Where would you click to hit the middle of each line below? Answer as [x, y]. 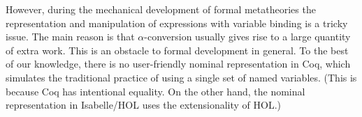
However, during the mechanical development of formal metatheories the [161, 9]
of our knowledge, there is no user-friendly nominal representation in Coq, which [178, 64]
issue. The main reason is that [70, 37]
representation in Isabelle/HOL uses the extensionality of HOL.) [144, 105]
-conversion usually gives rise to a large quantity [247, 37]
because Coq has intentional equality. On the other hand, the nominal [155, 91]
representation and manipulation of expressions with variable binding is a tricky [177, 23]
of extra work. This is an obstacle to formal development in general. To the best [177, 50]
